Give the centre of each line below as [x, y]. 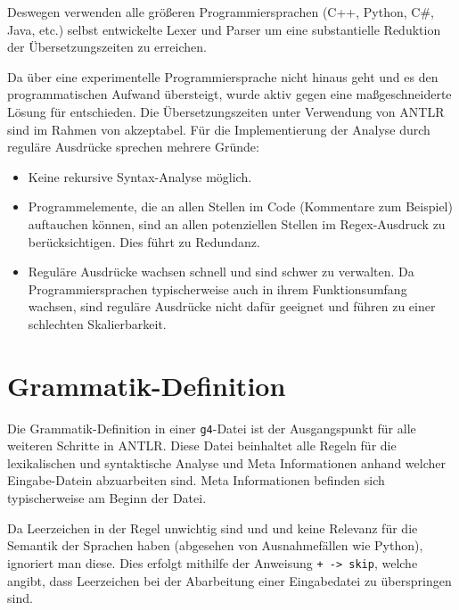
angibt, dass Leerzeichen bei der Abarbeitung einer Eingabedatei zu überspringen [229, 580]
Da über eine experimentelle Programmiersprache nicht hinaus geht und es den [223, 76]
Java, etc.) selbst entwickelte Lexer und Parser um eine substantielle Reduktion [224, 29]
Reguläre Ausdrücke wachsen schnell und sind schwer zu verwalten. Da [221, 272]
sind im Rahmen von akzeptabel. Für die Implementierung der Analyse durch [219, 129]
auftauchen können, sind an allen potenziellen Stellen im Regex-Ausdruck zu [237, 223]
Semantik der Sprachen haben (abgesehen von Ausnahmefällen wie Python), [215, 545]
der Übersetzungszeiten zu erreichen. [107, 47]
